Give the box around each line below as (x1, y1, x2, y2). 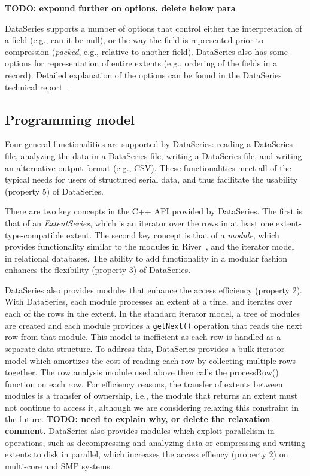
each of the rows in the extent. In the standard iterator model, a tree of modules (5, 307, 300, 320)
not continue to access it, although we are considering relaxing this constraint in (5, 401, 299, 413)
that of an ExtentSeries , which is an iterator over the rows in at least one (5, 216, 273, 229)
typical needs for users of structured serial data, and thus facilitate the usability (5, 173, 298, 186)
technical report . (5, 80, 69, 93)
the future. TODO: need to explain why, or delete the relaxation (5, 413, 271, 425)
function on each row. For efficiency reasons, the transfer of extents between (5, 377, 283, 390)
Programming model (5, 110, 135, 128)
